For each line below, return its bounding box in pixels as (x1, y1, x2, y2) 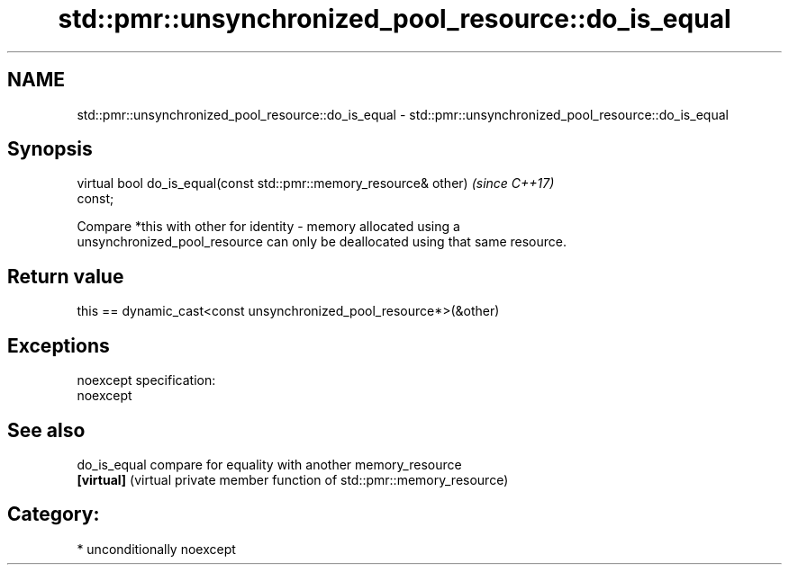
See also (7, 418, 86, 442)
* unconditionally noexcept (77, 541, 236, 557)
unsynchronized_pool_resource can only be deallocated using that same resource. (77, 234, 567, 250)
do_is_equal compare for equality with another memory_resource (77, 456, 462, 472)
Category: (7, 503, 100, 526)
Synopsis (7, 138, 93, 161)
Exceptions (7, 334, 110, 357)
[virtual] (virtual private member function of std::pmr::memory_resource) (77, 471, 509, 487)
